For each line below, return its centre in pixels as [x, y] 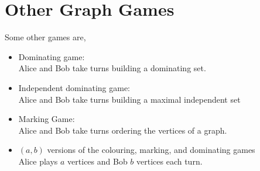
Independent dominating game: [74, 87]
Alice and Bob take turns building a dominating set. [112, 68]
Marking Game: [47, 119]
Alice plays [38, 161]
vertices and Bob [97, 161]
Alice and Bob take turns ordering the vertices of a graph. [123, 130]
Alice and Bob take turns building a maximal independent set [129, 99]
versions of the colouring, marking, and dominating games [151, 150]
